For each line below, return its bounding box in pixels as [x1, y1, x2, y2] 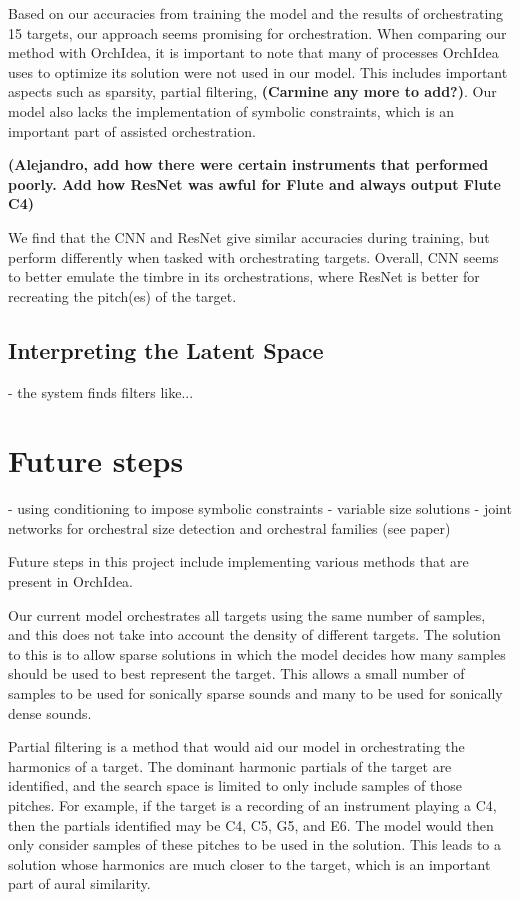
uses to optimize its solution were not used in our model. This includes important [8, 61, 508, 82]
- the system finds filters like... [8, 381, 194, 402]
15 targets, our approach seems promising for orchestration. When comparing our [8, 22, 507, 43]
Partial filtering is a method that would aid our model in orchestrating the [8, 736, 465, 757]
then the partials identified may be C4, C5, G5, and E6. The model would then [8, 814, 494, 835]
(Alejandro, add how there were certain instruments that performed [8, 154, 489, 175]
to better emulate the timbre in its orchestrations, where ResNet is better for [8, 266, 480, 287]
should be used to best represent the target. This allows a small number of [8, 663, 465, 684]
